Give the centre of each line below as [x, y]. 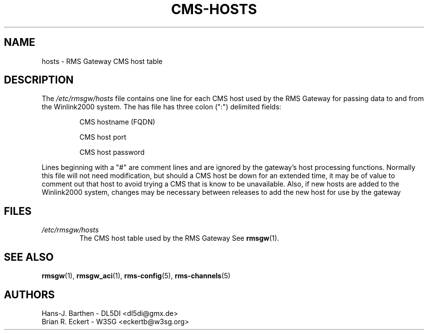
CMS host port [103, 137]
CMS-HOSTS [214, 9]
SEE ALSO [29, 257]
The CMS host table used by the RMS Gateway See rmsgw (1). [179, 238]
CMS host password [112, 152]
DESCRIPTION [39, 80]
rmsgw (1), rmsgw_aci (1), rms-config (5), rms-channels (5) [136, 276]
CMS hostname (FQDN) [117, 122]
